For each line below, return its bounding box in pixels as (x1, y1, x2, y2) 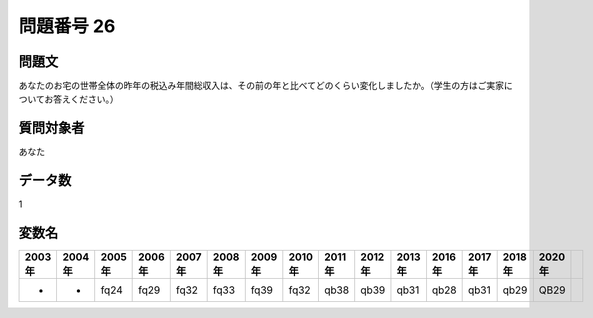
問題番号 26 (18, 15, 116, 37)
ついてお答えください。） (18, 93, 119, 105)
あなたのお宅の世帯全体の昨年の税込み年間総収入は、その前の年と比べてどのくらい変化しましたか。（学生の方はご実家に (18, 80, 514, 92)
